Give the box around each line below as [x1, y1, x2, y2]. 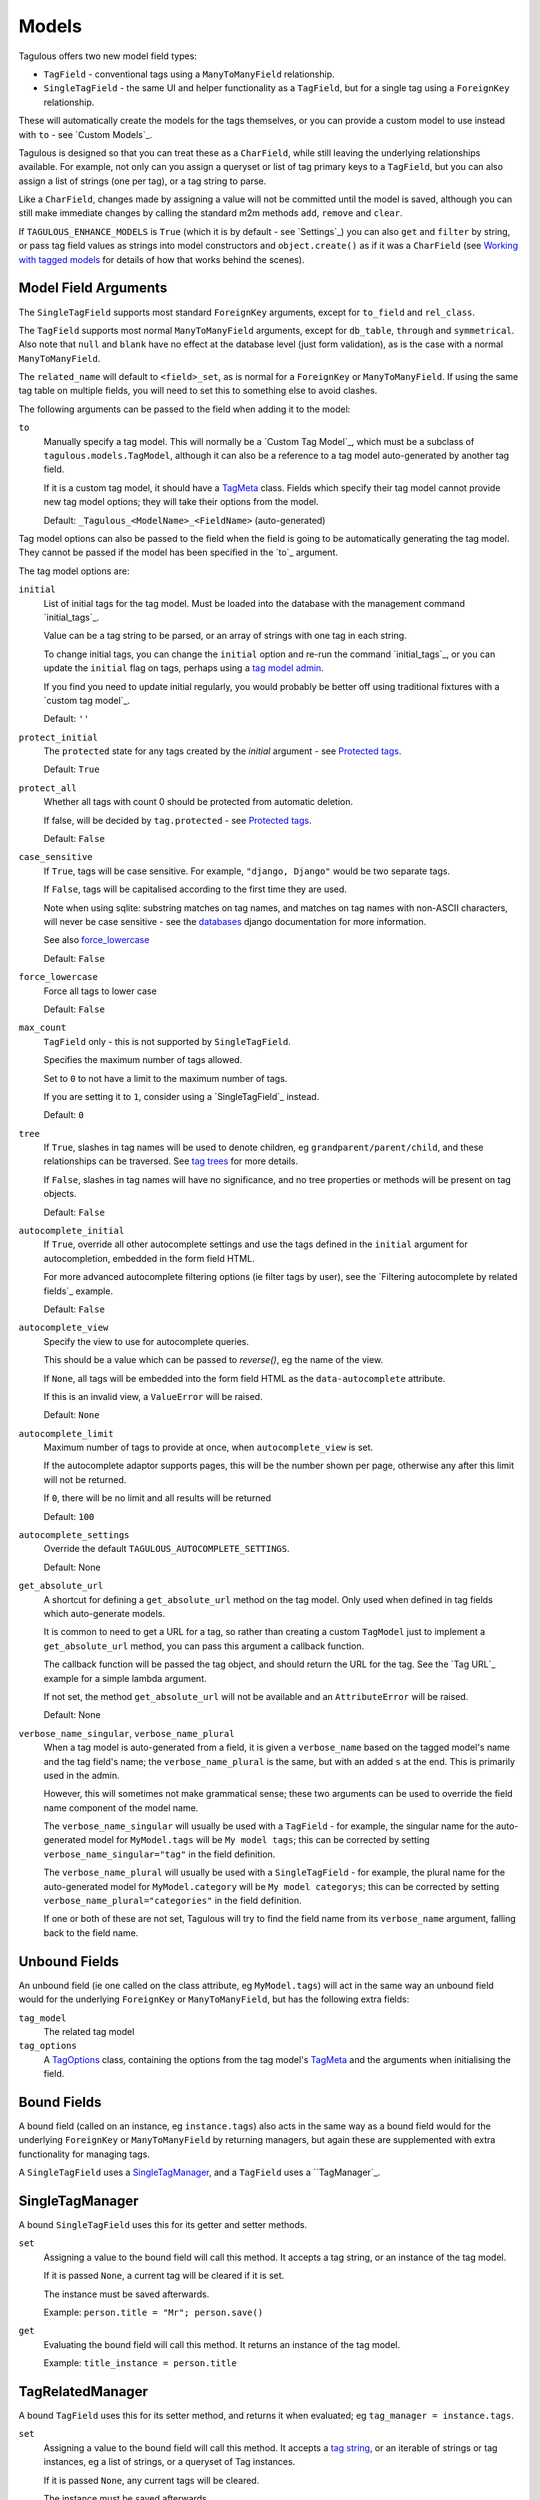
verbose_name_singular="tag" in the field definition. [43, 1848, 276, 1860]
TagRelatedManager [18, 2383, 149, 2400]
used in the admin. [43, 1769, 120, 1781]
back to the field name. [43, 1926, 139, 1939]
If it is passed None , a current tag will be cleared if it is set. [43, 2270, 285, 2282]
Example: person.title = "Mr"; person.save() [43, 2306, 264, 2318]
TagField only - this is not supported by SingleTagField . [43, 1035, 292, 1047]
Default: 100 [43, 1510, 95, 1522]
